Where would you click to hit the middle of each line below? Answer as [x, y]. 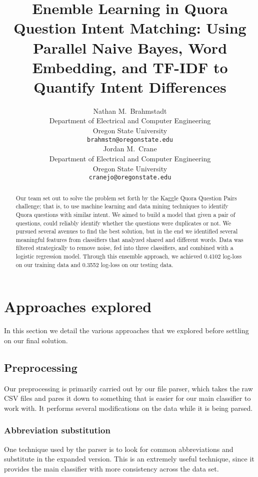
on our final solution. [36, 340]
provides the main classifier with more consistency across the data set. [111, 468]
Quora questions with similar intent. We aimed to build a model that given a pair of [125, 214]
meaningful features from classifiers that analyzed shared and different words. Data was [129, 239]
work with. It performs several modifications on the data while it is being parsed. [128, 408]
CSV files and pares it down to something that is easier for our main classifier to [127, 398]
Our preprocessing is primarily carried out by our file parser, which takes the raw [128, 388]
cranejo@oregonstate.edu [130, 178]
